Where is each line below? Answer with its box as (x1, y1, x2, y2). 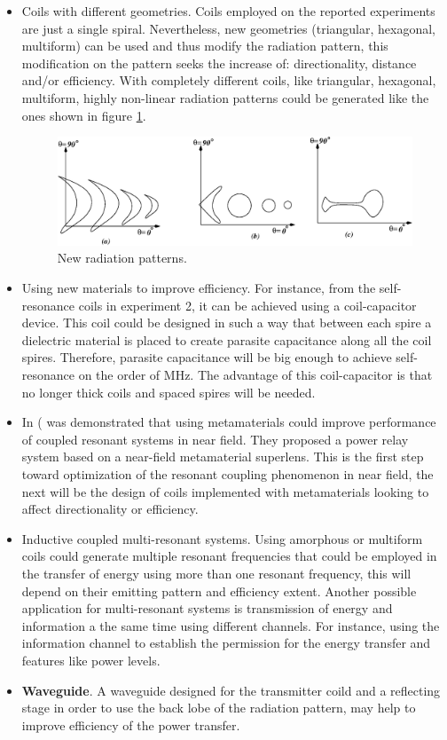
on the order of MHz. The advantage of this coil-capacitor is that (78, 366, 433, 384)
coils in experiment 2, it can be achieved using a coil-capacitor (78, 295, 417, 314)
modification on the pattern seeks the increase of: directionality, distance (21, 53, 417, 72)
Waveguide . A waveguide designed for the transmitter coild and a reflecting (21, 681, 441, 699)
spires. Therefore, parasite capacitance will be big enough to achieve (21, 348, 392, 366)
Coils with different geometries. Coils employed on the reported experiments (21, 2, 435, 20)
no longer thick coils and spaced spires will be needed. (21, 382, 316, 401)
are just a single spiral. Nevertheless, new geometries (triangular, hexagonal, (21, 19, 435, 37)
